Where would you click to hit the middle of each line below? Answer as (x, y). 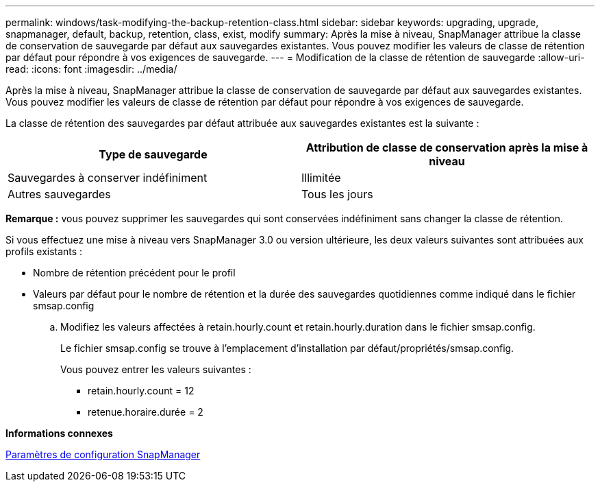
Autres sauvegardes (59, 194)
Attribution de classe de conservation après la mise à (447, 147)
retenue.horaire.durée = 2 (146, 412)
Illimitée (321, 178)
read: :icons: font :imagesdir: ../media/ (91, 69)
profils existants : (44, 251)
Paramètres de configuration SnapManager (103, 454)
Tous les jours (337, 194)
